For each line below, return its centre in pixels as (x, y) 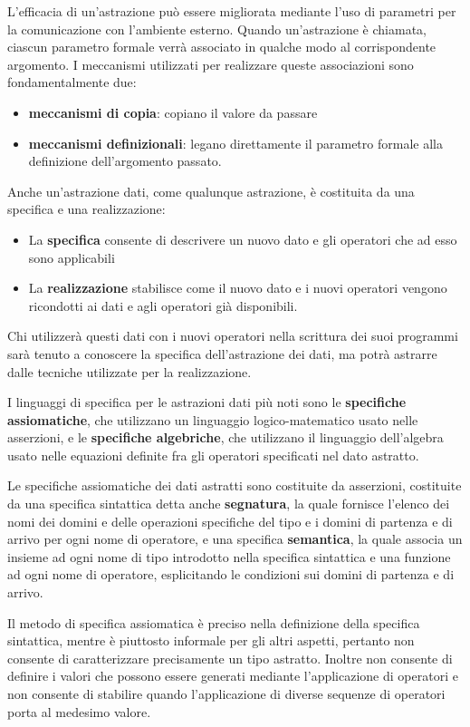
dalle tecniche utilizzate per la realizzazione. (129, 371)
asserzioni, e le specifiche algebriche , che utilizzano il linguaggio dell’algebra (225, 437)
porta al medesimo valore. (79, 711)
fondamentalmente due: (72, 82)
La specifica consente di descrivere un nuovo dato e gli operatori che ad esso (243, 239)
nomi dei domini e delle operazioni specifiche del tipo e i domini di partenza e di (230, 521)
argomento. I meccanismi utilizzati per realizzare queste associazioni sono (211, 64)
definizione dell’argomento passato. (125, 161)
